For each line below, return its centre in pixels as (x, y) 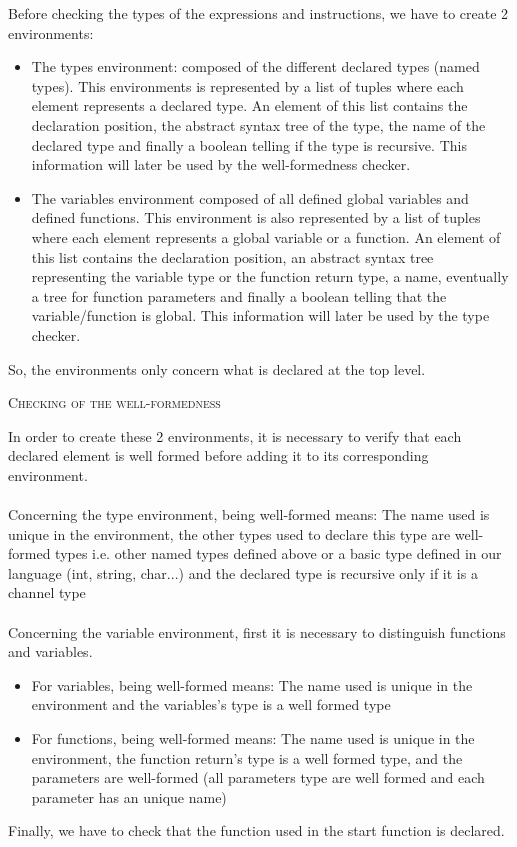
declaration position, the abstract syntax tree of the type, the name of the (258, 124)
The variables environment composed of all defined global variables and (250, 197)
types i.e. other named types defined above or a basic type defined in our (278, 553)
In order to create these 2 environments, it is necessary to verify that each (235, 435)
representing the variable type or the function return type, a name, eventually (270, 276)
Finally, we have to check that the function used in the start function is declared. (256, 830)
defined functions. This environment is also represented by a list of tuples (256, 217)
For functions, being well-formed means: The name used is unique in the (253, 738)
